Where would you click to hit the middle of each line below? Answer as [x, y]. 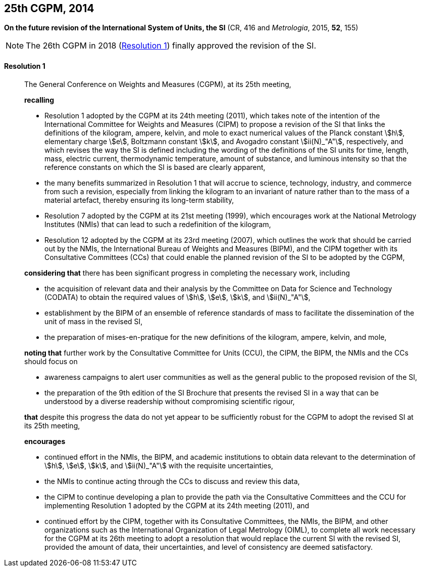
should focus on [51, 361]
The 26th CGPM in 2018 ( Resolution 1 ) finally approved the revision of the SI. [171, 46]
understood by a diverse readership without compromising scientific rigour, [170, 401]
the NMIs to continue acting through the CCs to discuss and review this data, [172, 481]
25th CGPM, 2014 [49, 8]
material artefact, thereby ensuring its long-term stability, [139, 200]
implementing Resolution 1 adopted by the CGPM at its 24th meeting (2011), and [177, 505]
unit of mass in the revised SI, [94, 321]
